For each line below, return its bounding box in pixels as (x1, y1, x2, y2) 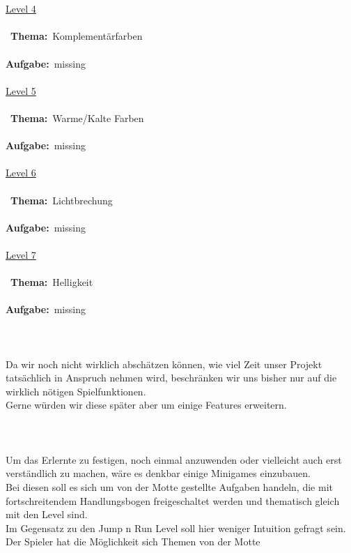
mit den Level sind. (6, 507, 88, 522)
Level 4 (6, 1, 36, 16)
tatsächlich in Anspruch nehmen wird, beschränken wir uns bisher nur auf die (6, 370, 337, 385)
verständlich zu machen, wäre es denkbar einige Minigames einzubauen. (6, 466, 311, 480)
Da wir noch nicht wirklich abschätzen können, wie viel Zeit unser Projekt (6, 356, 322, 371)
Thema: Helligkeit (10, 275, 93, 289)
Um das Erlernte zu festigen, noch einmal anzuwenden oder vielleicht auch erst (6, 452, 342, 467)
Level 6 (6, 165, 36, 180)
